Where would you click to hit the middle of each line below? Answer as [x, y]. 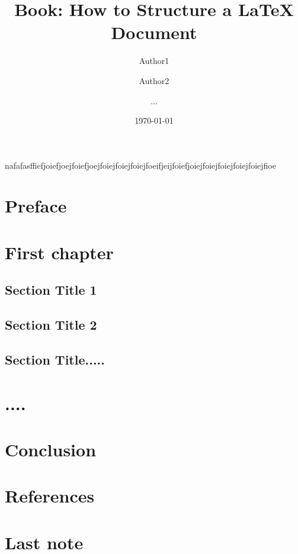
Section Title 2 [51, 325]
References [50, 496]
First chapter [59, 252]
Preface [36, 206]
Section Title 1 [51, 290]
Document [154, 32]
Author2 [154, 80]
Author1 [154, 61]
